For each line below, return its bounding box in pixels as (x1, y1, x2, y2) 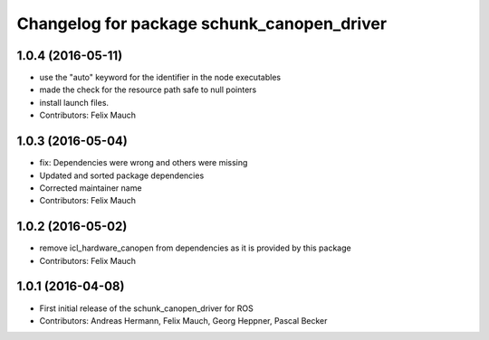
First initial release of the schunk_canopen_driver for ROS (39, 303, 254, 314)
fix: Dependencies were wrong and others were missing (39, 157, 248, 168)
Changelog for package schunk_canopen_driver (16, 14, 388, 33)
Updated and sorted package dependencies (39, 170, 205, 181)
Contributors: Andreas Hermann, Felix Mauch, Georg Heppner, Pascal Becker (39, 315, 328, 326)
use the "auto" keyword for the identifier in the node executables (39, 72, 281, 83)
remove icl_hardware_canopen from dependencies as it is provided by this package (39, 242, 352, 253)
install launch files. (39, 97, 109, 108)
